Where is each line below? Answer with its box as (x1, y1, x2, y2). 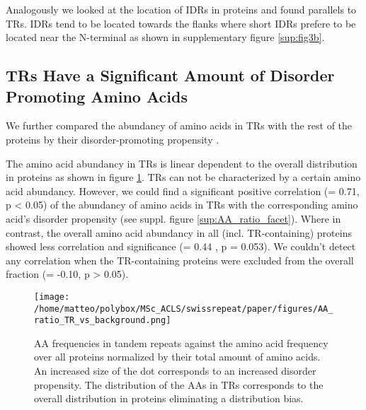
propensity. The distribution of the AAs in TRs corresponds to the (34, 377, 324, 392)
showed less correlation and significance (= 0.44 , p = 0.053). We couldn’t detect (6, 239, 356, 254)
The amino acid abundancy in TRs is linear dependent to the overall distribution (6, 156, 358, 170)
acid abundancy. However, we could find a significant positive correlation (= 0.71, (6, 183, 360, 198)
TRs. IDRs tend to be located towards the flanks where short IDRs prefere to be (6, 16, 356, 30)
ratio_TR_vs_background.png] (34, 315, 171, 326)
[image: (34, 291, 70, 302)
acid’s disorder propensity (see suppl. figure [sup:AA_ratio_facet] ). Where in (6, 211, 341, 225)
